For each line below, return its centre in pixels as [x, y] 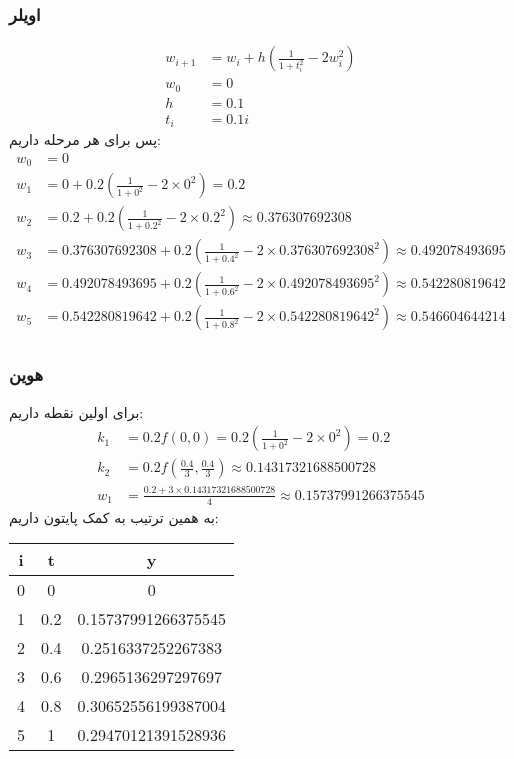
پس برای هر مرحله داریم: [85, 139]
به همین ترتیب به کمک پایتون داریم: [114, 516]
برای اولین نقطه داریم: [76, 411]
